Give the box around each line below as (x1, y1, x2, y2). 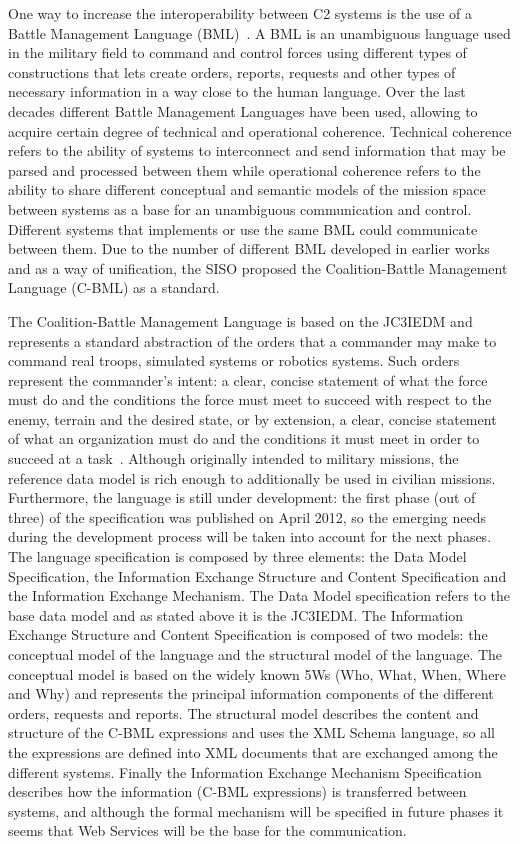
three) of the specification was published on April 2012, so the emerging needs (8, 506, 487, 527)
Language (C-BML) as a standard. (8, 277, 220, 298)
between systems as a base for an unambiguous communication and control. (8, 198, 472, 219)
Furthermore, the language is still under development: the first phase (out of (8, 487, 476, 508)
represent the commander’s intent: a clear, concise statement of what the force (8, 369, 488, 390)
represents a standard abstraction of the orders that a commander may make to (8, 330, 497, 351)
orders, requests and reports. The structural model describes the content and (8, 702, 479, 723)
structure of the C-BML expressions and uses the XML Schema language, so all (8, 722, 495, 743)
